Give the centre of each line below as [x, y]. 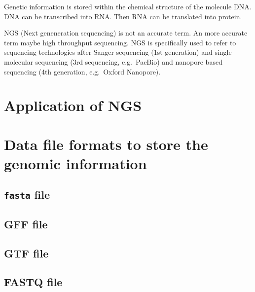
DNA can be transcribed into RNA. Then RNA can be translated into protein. [123, 16]
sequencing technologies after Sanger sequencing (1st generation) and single [118, 52]
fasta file [27, 195]
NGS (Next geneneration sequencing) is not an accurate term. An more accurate [126, 33]
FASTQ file [33, 282]
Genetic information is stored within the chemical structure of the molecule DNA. [128, 6]
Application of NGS [73, 105]
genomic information [75, 163]
